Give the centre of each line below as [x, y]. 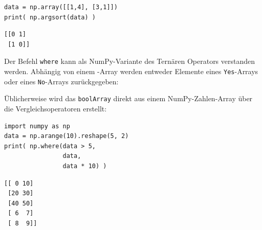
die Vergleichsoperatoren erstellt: [56, 108]
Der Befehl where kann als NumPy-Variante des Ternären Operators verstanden [130, 61]
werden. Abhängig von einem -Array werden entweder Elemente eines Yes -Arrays [131, 71]
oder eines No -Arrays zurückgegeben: [61, 81]
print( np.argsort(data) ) [50, 17]
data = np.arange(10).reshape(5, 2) [67, 136]
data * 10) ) [85, 166]
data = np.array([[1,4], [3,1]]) [61, 7]
